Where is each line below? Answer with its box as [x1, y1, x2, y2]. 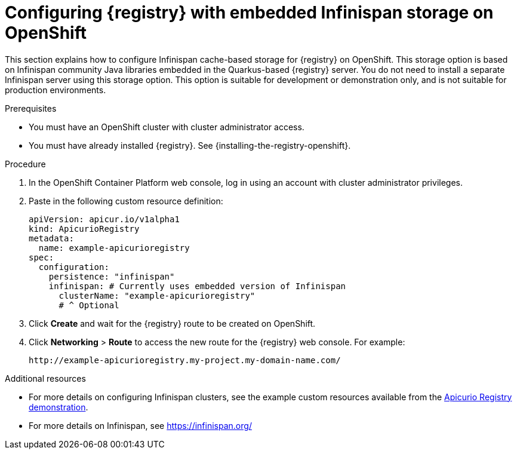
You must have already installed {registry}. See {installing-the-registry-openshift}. [29, 140, 351, 151]
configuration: [38, 262, 109, 272]
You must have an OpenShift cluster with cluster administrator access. [29, 121, 304, 132]
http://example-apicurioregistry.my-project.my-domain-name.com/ [29, 355, 341, 365]
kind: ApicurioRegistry [29, 223, 140, 234]
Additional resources [5, 373, 86, 384]
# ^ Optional [59, 300, 119, 310]
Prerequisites [5, 103, 57, 113]
